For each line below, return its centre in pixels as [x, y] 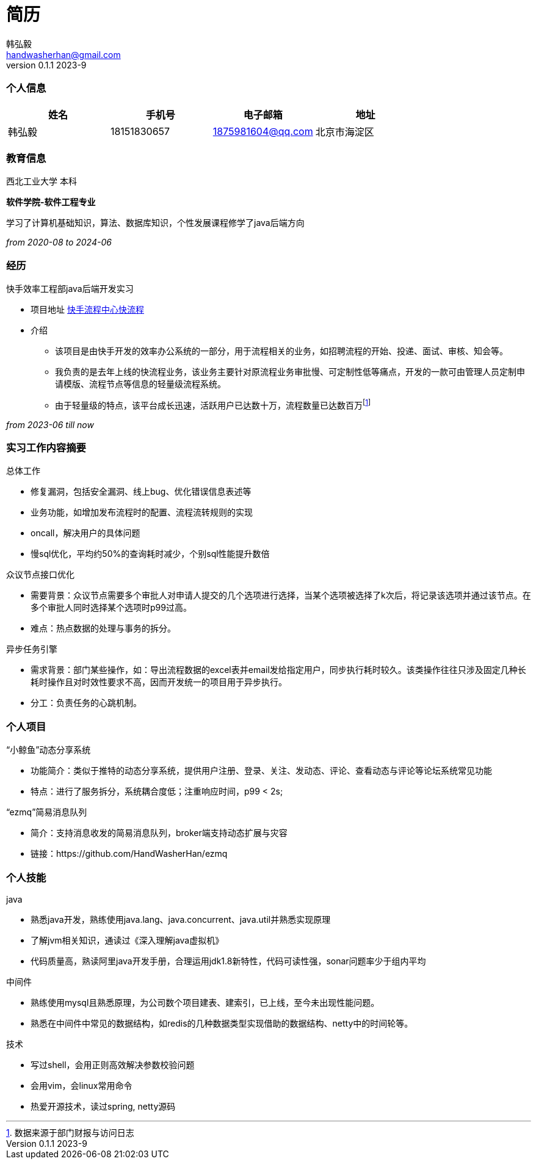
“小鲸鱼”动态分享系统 [49, 750]
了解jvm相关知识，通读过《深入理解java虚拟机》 [127, 940]
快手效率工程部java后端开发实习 [70, 289]
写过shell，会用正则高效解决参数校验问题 [113, 1064]
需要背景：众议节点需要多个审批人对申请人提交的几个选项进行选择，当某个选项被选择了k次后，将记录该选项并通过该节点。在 [281, 595]
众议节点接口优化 [40, 575]
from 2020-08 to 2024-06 [59, 242]
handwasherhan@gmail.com [63, 54]
